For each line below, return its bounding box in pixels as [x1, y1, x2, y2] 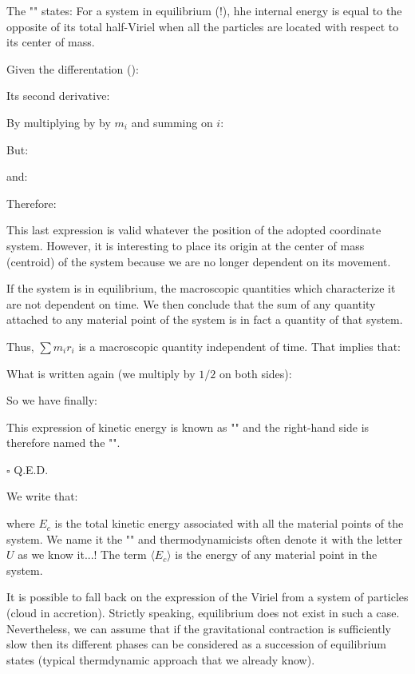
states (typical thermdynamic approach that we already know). [6, 651, 315, 668]
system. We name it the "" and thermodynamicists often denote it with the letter [6, 530, 403, 547]
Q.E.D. [14, 461, 49, 477]
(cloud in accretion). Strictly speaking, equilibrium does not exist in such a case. [6, 604, 400, 621]
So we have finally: [6, 392, 97, 409]
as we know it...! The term [18, 546, 147, 563]
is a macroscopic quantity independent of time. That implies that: [78, 337, 401, 354]
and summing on [131, 114, 213, 130]
